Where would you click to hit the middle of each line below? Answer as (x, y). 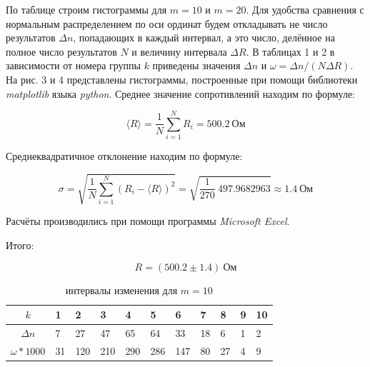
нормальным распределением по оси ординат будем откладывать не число (167, 23)
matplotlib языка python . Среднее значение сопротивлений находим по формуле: (181, 93)
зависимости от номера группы (73, 65)
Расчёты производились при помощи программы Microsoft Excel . (148, 221)
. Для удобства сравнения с (305, 9)
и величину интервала (179, 51)
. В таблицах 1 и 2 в (290, 51)
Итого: (20, 245)
